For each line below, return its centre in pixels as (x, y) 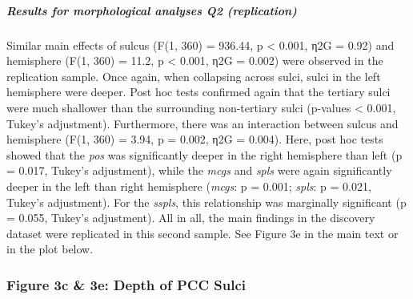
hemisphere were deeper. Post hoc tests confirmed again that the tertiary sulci (198, 92)
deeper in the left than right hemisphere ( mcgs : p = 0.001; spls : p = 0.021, (189, 186)
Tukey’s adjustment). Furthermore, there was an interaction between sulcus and (202, 123)
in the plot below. (50, 249)
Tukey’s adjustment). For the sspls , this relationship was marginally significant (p (206, 202)
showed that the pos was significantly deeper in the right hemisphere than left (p (204, 154)
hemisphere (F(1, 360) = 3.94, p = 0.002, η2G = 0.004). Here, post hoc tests (195, 139)
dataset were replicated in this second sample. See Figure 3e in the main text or (202, 233)
